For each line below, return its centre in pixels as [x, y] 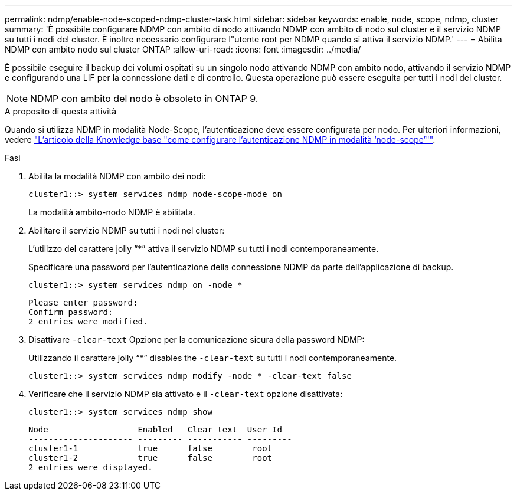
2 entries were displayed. [91, 467]
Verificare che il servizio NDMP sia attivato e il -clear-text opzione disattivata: [186, 394]
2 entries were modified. [88, 322]
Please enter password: [83, 303]
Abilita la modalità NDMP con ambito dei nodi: [117, 176]
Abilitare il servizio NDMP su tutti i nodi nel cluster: [127, 230]
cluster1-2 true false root [150, 458]
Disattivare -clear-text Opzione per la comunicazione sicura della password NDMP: [197, 340]
